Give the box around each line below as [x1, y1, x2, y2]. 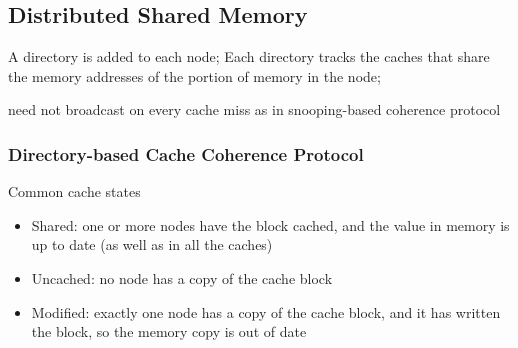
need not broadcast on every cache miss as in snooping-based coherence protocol [8, 99, 501, 120]
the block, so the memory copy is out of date [31, 321, 307, 342]
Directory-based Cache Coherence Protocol [8, 141, 364, 166]
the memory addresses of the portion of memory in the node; [8, 65, 381, 86]
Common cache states [8, 181, 141, 202]
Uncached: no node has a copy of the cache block [31, 267, 333, 288]
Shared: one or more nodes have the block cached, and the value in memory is [31, 214, 510, 235]
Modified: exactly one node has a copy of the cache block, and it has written [31, 301, 501, 322]
